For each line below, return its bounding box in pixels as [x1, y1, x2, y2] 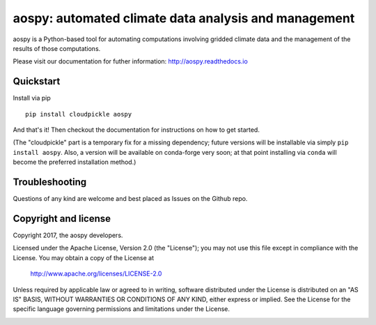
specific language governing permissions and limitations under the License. [13, 305, 230, 313]
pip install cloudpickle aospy [25, 110, 132, 118]
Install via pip [13, 94, 52, 103]
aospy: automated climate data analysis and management [13, 10, 355, 26]
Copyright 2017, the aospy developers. [13, 231, 123, 239]
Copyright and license [13, 213, 111, 225]
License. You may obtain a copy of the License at [13, 253, 155, 262]
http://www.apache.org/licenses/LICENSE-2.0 [30, 269, 162, 278]
